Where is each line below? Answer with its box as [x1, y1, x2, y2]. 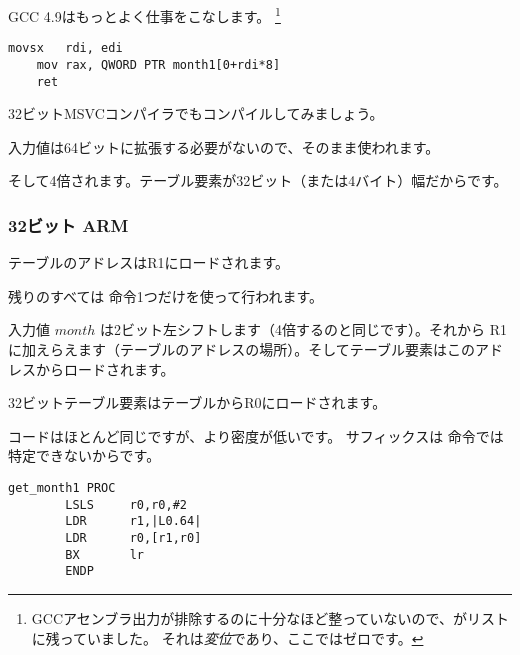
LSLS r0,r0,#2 [65, 497, 187, 512]
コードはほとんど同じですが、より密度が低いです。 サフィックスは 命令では [8, 425, 504, 446]
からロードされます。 [35, 358, 175, 379]
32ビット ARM [8, 212, 129, 237]
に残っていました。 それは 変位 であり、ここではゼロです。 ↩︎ [31, 627, 424, 648]
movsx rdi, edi [8, 41, 123, 56]
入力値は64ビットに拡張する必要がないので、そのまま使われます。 [8, 136, 440, 157]
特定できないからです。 [8, 445, 161, 466]
